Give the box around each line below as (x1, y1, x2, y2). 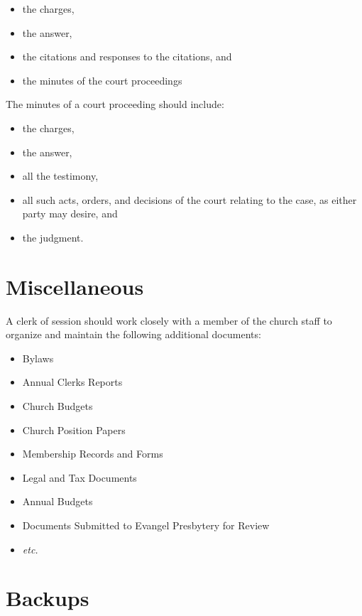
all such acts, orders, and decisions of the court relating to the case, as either (22, 192, 357, 207)
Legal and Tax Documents (22, 470, 137, 485)
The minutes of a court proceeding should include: (6, 97, 224, 112)
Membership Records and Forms (22, 446, 163, 461)
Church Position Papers (22, 422, 126, 437)
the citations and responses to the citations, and (22, 49, 232, 64)
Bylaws (22, 350, 54, 365)
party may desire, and (22, 206, 118, 221)
